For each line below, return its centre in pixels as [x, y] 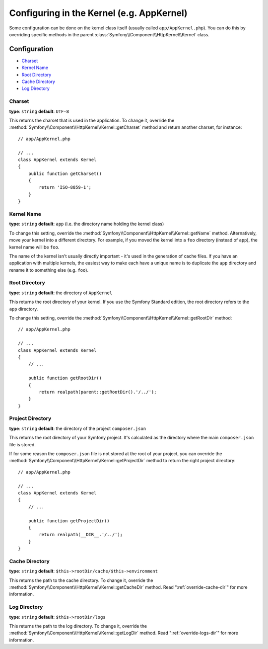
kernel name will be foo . [34, 247]
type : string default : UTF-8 [39, 111]
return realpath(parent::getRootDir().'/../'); [98, 392]
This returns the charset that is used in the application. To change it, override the [92, 120]
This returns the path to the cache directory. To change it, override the [81, 580]
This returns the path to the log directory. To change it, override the [78, 626]
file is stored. [22, 444]
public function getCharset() [65, 173]
